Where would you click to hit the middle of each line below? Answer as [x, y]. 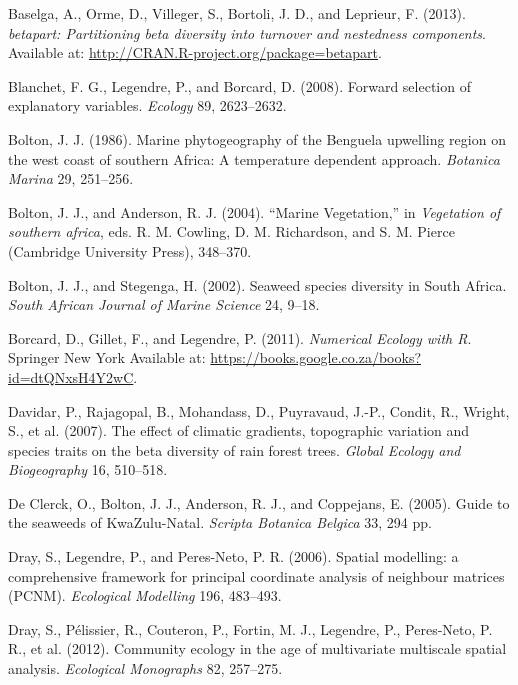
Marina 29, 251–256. [71, 178]
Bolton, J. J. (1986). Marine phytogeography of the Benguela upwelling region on [257, 138]
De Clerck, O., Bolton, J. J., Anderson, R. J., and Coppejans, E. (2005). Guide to [259, 502]
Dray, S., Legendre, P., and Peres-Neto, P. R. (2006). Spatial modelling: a [233, 556]
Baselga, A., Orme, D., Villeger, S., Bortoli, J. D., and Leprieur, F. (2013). [237, 13]
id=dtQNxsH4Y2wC [71, 376]
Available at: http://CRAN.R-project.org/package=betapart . [195, 52]
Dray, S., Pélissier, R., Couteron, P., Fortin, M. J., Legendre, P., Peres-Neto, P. [250, 628]
